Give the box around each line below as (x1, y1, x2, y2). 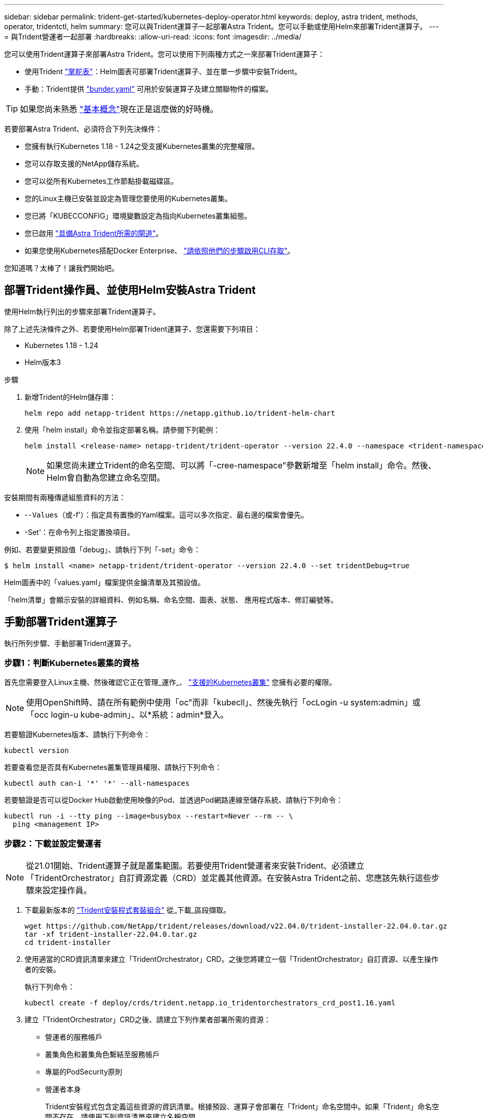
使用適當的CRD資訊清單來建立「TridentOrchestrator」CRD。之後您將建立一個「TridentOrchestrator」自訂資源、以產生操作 (25, 955, 438, 964)
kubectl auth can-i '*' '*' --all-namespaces (4, 779, 190, 788)
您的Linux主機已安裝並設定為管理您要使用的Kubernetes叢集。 (25, 194, 232, 203)
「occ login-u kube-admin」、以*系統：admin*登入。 (26, 709, 229, 720)
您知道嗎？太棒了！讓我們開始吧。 (4, 264, 119, 272)
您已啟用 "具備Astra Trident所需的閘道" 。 (25, 229, 163, 238)
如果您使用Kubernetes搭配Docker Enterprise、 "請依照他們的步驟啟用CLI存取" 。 (25, 246, 295, 255)
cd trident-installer (25, 938, 111, 947)
